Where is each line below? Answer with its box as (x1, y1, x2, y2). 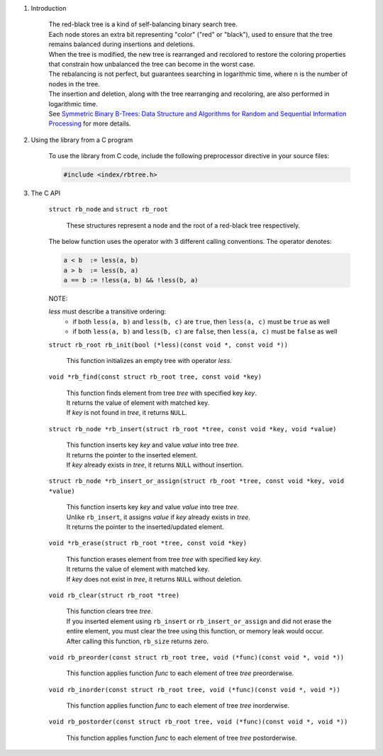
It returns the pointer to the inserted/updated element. (66, 523, 225, 531)
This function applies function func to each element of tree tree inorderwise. (66, 701, 290, 710)
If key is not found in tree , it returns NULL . (66, 408, 188, 417)
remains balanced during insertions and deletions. (48, 40, 195, 49)
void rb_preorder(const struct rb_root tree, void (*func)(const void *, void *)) (48, 653, 344, 661)
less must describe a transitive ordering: (48, 307, 167, 316)
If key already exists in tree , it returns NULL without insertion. (66, 461, 244, 469)
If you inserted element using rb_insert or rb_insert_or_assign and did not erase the (66, 617, 332, 626)
